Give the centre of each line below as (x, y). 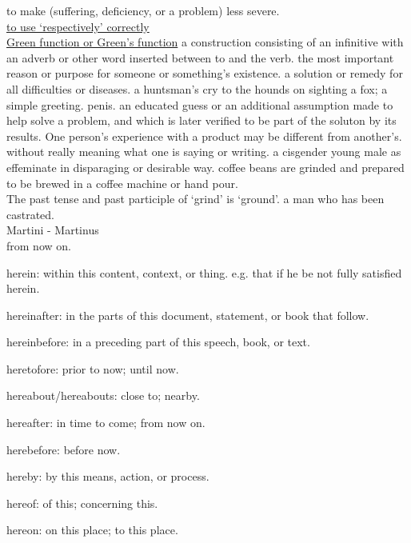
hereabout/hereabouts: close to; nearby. (103, 395)
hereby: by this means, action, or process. (108, 476)
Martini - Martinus (53, 230)
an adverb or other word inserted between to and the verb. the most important (200, 57)
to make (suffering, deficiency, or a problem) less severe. (143, 10)
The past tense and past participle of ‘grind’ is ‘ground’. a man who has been (196, 199)
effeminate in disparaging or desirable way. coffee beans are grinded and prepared (205, 167)
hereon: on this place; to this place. (92, 530)
